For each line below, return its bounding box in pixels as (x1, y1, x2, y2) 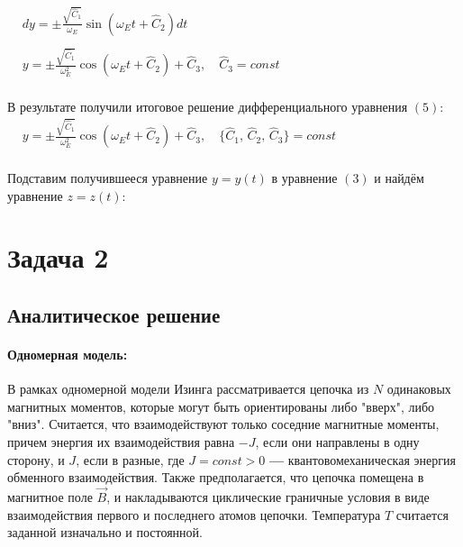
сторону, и (7, 450, 65, 469)
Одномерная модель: (7, 344, 128, 363)
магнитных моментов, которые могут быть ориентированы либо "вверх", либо (7, 397, 435, 415)
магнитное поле (7, 487, 93, 506)
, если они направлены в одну (255, 432, 420, 451)
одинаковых (386, 379, 451, 398)
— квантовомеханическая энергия (269, 450, 456, 469)
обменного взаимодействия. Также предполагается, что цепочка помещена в (7, 468, 424, 487)
